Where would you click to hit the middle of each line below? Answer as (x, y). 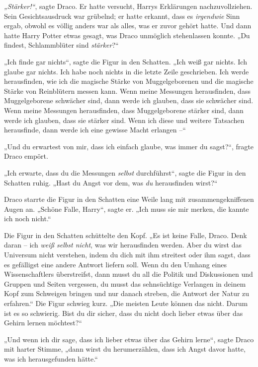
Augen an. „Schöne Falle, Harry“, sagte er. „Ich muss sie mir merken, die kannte (127, 209)
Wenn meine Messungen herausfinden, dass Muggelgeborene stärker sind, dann (124, 110)
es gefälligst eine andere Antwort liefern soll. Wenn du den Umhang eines (116, 264)
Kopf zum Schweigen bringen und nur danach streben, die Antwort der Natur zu (127, 293)
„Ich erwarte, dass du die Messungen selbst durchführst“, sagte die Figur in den (125, 172)
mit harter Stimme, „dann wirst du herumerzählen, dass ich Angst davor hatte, (125, 349)
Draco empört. (26, 156)
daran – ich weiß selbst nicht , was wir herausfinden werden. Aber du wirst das (123, 245)
